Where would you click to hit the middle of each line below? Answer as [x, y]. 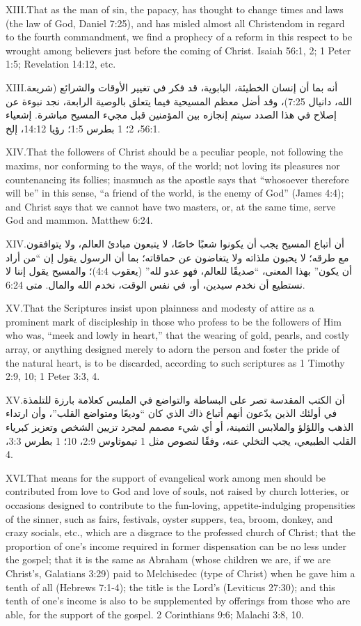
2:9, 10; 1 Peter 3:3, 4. [53, 376]
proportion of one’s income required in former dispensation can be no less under [176, 545]
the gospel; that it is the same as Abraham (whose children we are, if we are [168, 559]
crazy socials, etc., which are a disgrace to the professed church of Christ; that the [181, 532]
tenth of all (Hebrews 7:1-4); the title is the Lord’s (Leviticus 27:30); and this [170, 587]
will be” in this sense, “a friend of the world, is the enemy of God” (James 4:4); [175, 193]
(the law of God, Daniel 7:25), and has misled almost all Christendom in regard [175, 23]
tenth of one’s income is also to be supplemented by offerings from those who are [178, 601]
